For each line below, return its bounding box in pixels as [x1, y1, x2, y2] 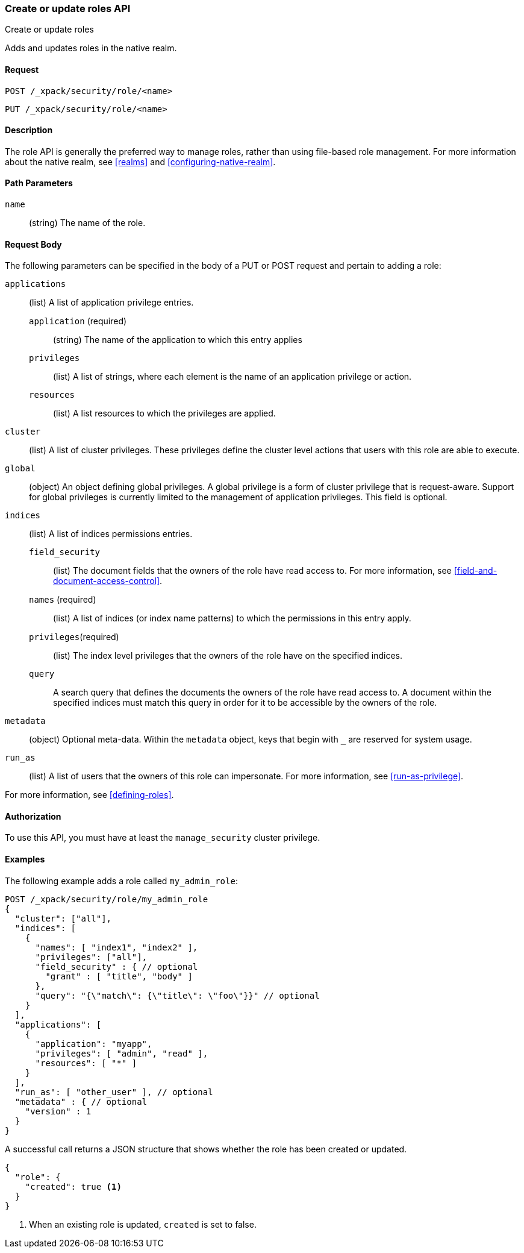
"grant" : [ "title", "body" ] [45, 971, 193, 981]
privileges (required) [29, 632, 119, 642]
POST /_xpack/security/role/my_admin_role [5, 894, 208, 904]
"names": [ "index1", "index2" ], [35, 942, 198, 952]
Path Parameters [5, 178, 73, 189]
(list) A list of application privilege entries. [29, 297, 194, 308]
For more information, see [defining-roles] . [5, 790, 174, 800]
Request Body [5, 239, 62, 250]
